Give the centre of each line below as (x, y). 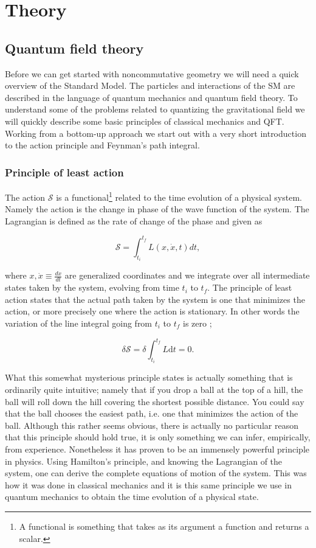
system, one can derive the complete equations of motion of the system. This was (156, 473)
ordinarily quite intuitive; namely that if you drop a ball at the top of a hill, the (154, 390)
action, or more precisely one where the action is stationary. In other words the (152, 311)
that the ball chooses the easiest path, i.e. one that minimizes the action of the (152, 413)
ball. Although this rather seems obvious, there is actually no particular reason (152, 425)
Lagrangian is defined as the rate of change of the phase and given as (134, 220)
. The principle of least (250, 287)
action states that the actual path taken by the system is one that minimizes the (155, 299)
